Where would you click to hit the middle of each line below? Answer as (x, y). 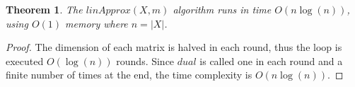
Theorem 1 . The (44, 9)
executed (25, 60)
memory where (97, 23)
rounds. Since (145, 60)
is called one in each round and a (271, 60)
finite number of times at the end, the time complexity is (129, 75)
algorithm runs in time (222, 9)
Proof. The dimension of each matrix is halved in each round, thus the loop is (174, 47)
